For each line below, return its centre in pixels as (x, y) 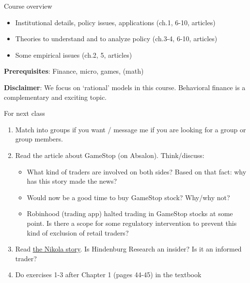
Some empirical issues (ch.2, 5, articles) (74, 55)
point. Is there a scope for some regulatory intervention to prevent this (132, 223)
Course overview (28, 6)
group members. (39, 139)
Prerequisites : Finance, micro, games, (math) (74, 71)
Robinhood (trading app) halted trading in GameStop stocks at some (130, 213)
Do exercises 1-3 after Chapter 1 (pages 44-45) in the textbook (108, 275)
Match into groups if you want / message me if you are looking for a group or (131, 129)
